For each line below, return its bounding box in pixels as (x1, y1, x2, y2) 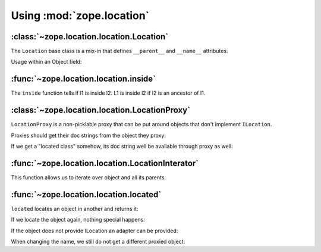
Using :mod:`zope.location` (11, 9, 150, 22)
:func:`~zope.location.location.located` (11, 189, 162, 200)
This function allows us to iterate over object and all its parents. (11, 173, 166, 181)
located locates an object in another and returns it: (11, 205, 139, 212)
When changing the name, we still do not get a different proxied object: (11, 238, 185, 245)
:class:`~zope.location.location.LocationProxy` (11, 105, 190, 116)
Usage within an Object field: (11, 58, 82, 66)
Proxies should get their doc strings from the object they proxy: (11, 132, 166, 139)
